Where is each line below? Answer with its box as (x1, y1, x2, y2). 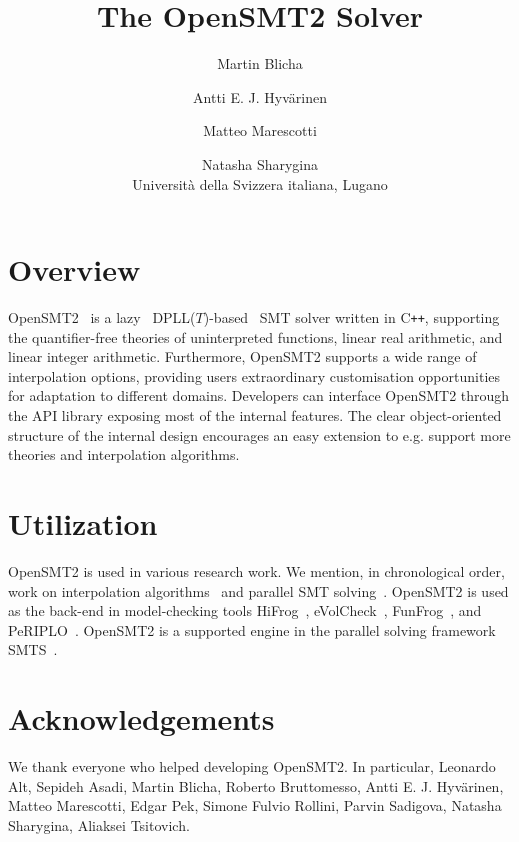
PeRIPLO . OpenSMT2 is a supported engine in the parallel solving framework (8, 619, 496, 640)
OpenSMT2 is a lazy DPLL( (8, 307, 196, 328)
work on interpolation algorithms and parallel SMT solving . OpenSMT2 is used (8, 580, 509, 601)
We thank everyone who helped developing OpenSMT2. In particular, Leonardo (8, 756, 496, 777)
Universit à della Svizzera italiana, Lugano (132, 173, 388, 194)
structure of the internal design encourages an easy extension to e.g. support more (8, 424, 511, 445)
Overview (8, 249, 141, 290)
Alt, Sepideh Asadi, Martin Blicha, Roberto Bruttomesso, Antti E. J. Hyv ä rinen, (8, 775, 504, 796)
